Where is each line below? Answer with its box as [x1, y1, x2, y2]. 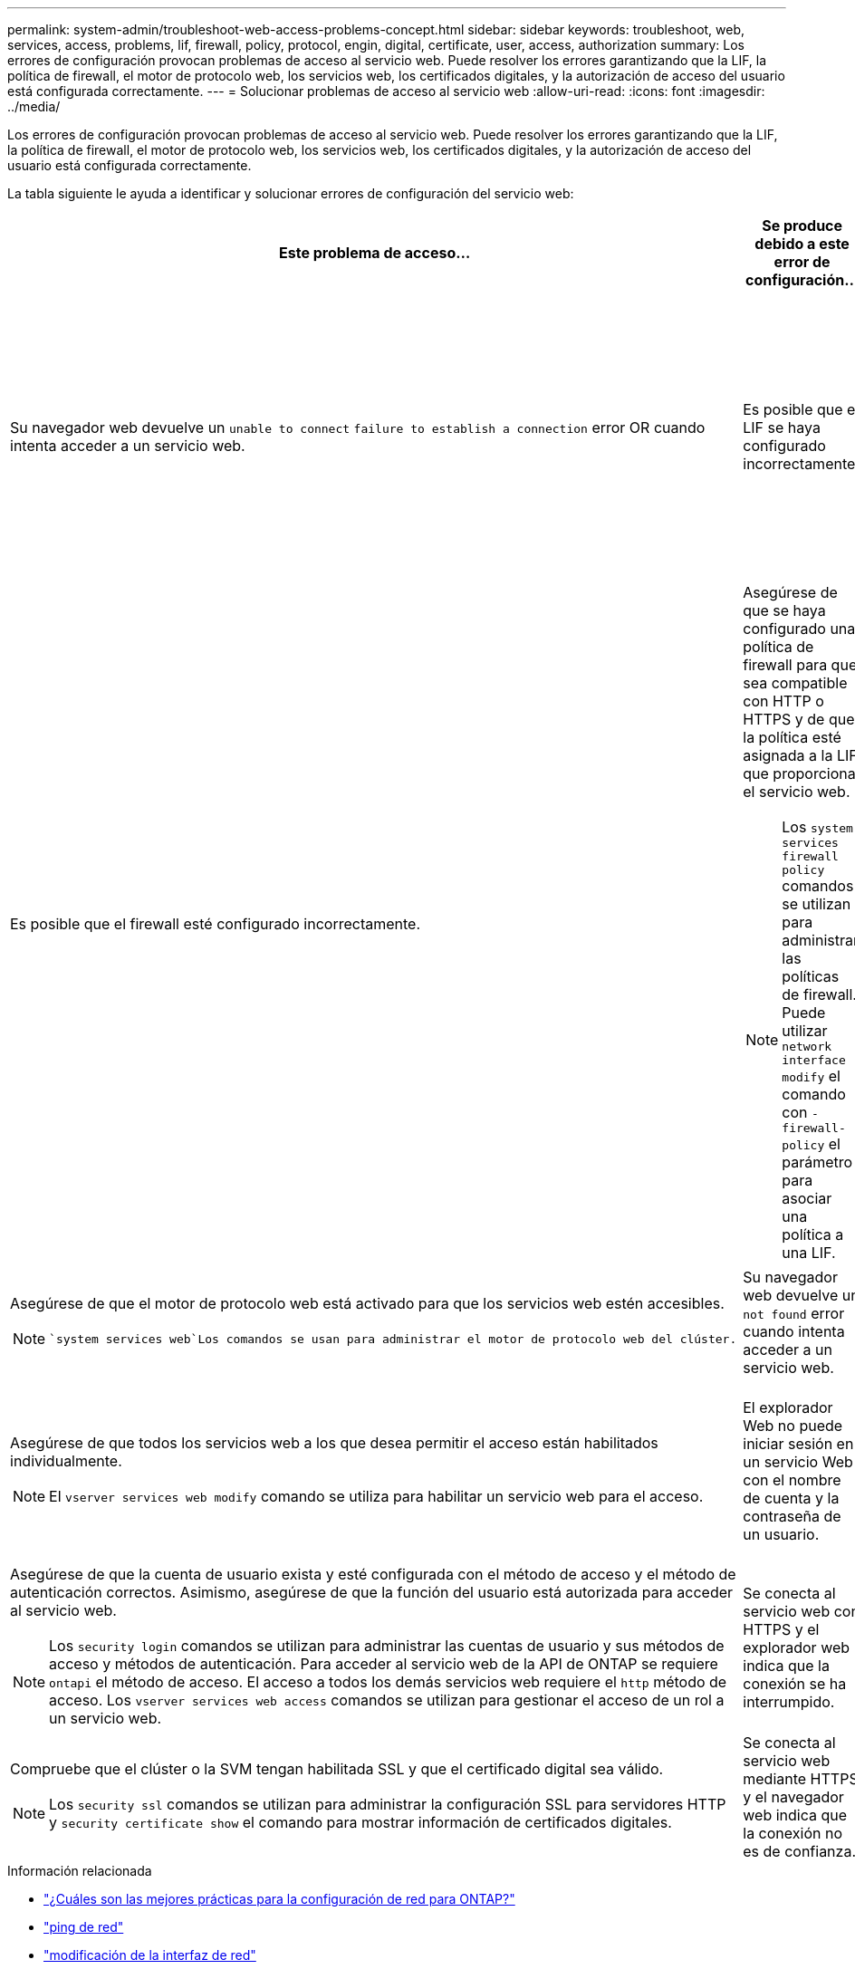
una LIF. [782, 1244, 836, 1262]
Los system [782, 818, 853, 836]
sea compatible [743, 674, 848, 692]
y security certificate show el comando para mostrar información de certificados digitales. [49, 1813, 672, 1831]
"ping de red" [43, 1919, 124, 1935]
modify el [782, 1067, 841, 1085]
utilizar [782, 1022, 828, 1040]
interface [782, 1053, 846, 1067]
